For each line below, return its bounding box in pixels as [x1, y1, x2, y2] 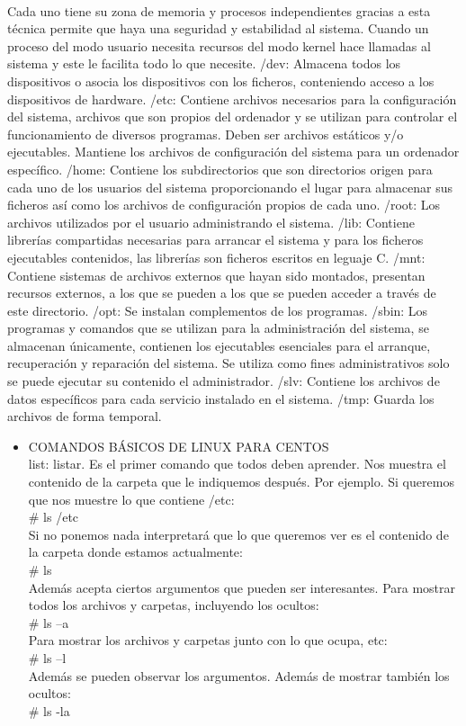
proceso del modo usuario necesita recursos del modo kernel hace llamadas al [7, 36, 431, 55]
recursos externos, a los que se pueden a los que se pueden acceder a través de [7, 283, 436, 302]
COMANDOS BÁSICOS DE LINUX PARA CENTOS [28, 436, 329, 455]
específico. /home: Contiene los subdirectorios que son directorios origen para [7, 159, 433, 178]
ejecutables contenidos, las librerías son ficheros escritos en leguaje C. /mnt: [7, 247, 426, 266]
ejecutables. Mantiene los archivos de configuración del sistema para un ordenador [7, 142, 460, 161]
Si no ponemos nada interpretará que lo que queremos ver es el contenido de [28, 524, 449, 543]
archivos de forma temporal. [7, 407, 162, 426]
